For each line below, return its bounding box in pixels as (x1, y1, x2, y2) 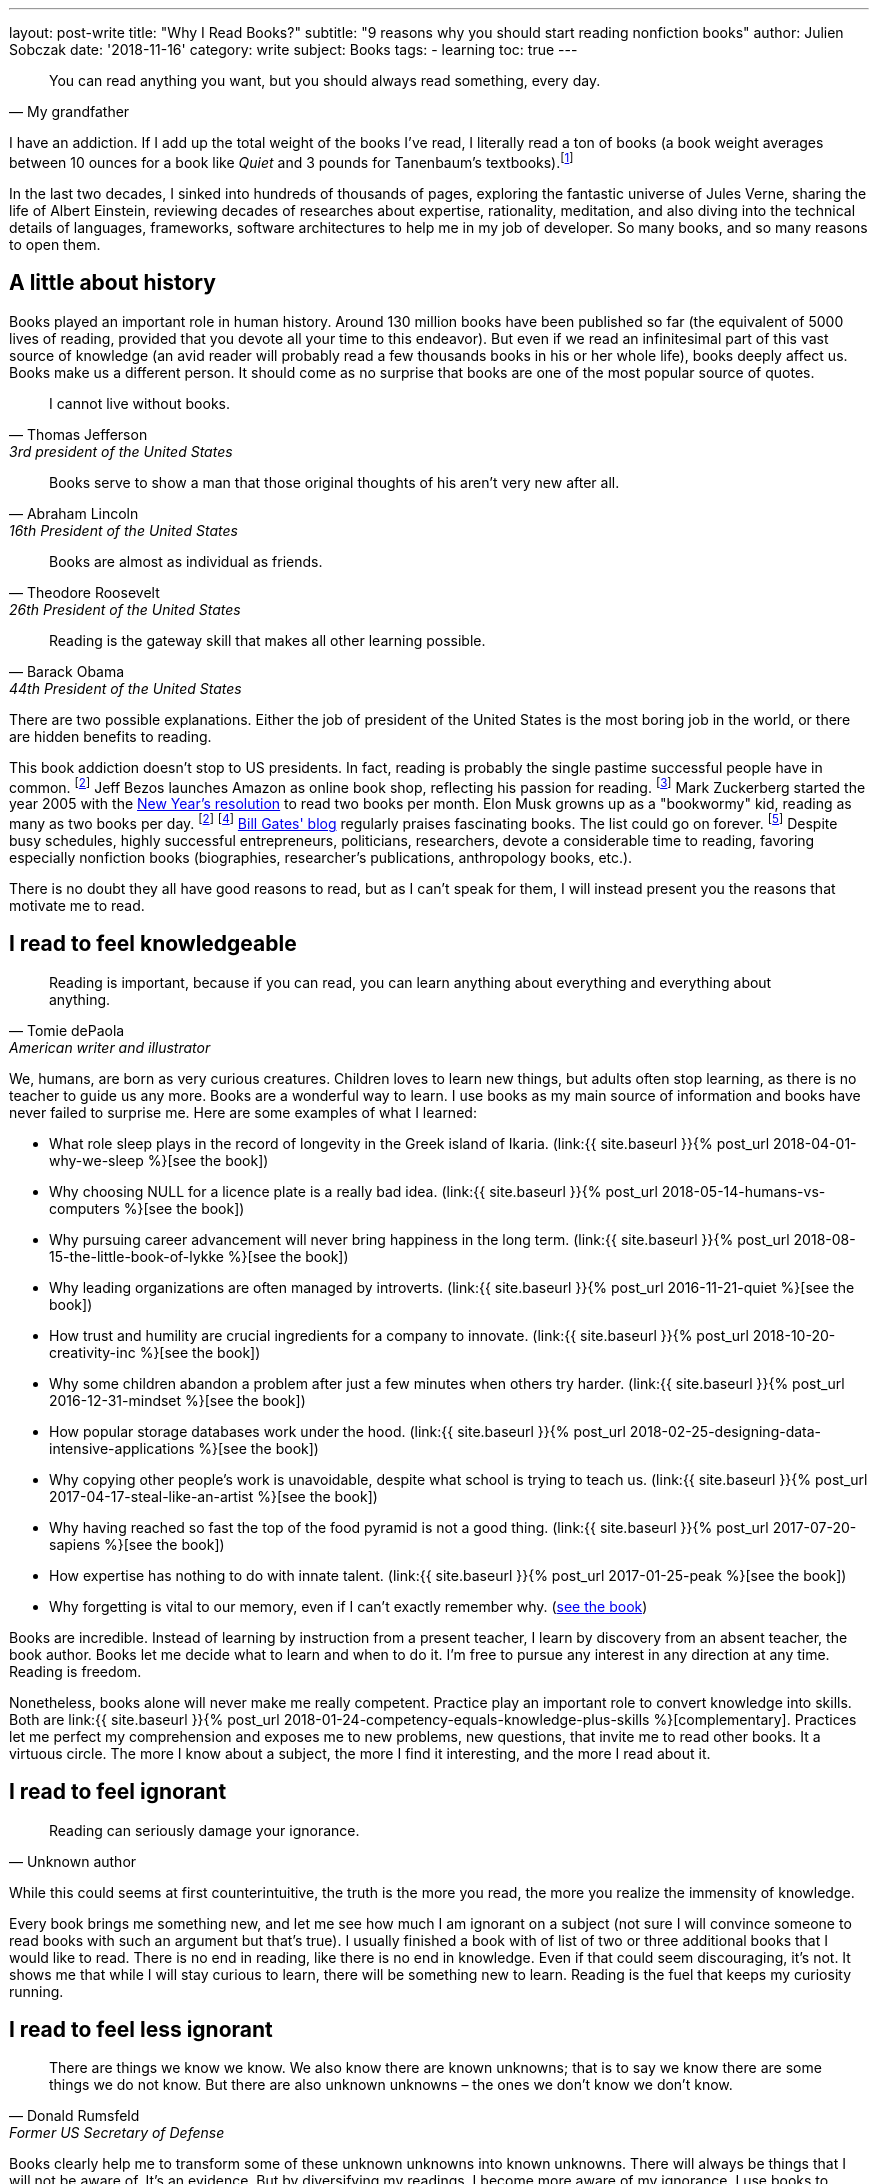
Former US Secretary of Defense (9, 2124, 225, 2142)
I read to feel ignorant (9, 1779, 227, 1805)
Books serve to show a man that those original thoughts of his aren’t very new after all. (49, 473, 620, 491)
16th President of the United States (9, 521, 238, 539)
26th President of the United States (9, 600, 241, 618)
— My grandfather (9, 103, 130, 120)
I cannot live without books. (49, 394, 230, 412)
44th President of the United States (9, 679, 242, 697)
